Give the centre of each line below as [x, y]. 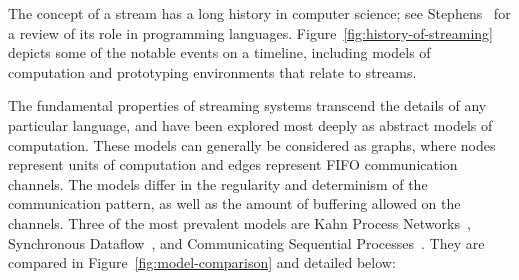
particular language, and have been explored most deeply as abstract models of [250, 124]
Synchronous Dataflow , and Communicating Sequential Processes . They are [246, 242]
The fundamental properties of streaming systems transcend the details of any [247, 105]
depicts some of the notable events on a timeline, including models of [219, 52]
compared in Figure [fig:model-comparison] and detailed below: [202, 262]
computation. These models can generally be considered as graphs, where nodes [252, 144]
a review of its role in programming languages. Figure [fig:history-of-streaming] [250, 32]
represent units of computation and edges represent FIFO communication [233, 164]
